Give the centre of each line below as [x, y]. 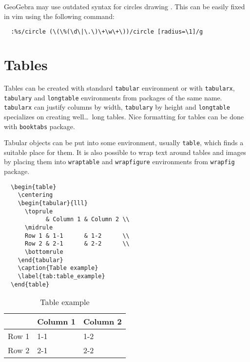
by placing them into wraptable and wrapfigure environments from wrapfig [119, 162]
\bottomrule [44, 252]
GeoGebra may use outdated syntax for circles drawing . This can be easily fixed [125, 6]
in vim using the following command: [59, 16]
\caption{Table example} [58, 268]
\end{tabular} [40, 260]
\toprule [39, 211]
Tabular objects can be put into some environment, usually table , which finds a [124, 143]
